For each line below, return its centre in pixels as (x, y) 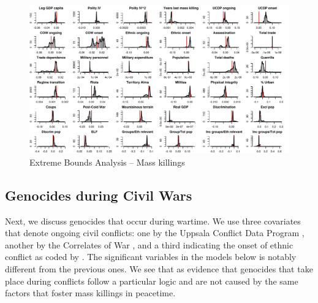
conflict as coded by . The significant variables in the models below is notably (151, 257)
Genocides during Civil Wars (99, 195)
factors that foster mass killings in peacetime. (90, 293)
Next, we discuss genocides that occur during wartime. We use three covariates (153, 221)
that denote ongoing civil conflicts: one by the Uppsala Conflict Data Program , (155, 233)
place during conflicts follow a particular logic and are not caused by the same (152, 281)
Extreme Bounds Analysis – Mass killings (107, 162)
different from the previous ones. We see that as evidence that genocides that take (159, 268)
